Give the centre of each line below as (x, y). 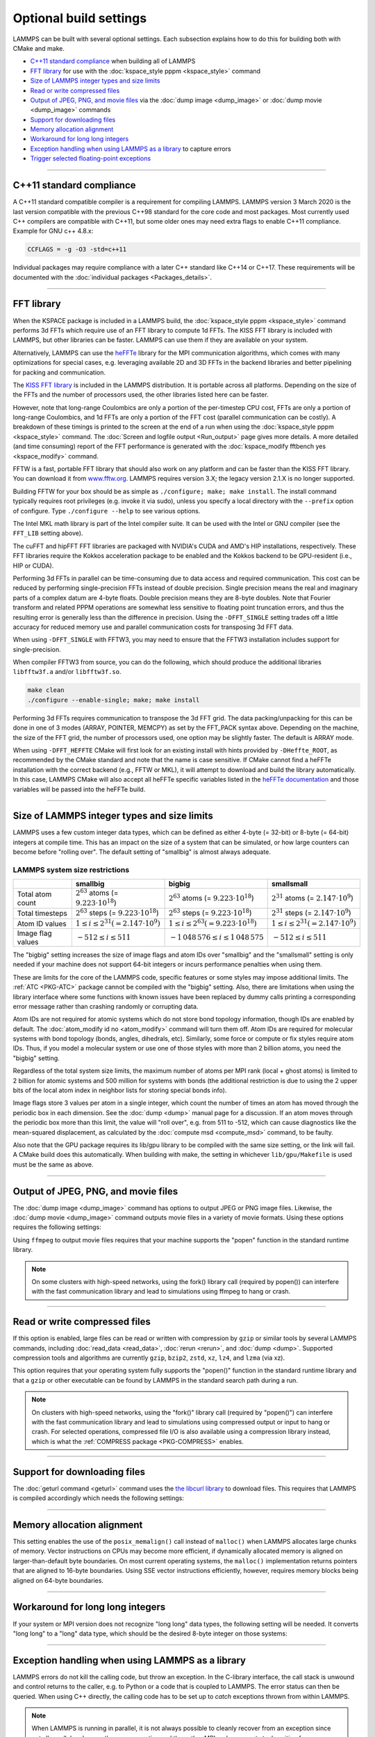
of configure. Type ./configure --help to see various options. (107, 511)
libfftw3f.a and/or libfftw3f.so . (67, 672)
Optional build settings (80, 18)
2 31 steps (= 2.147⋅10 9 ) (311, 912)
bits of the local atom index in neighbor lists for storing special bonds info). (120, 1090)
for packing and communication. (59, 372)
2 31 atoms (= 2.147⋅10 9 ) (312, 897)
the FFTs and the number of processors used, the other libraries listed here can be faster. (141, 395)
